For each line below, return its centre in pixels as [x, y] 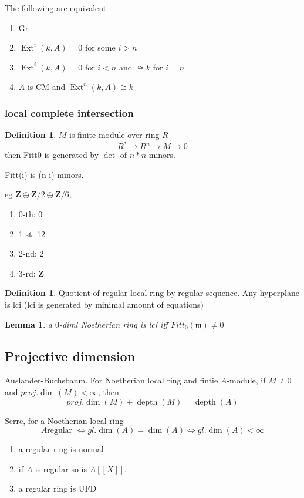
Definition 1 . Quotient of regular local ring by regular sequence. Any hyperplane [152, 293]
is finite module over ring [114, 135]
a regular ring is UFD [58, 488]
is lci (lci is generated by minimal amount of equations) [104, 304]
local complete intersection [69, 112]
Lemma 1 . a [28, 324]
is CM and [46, 87]
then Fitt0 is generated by [52, 155]
